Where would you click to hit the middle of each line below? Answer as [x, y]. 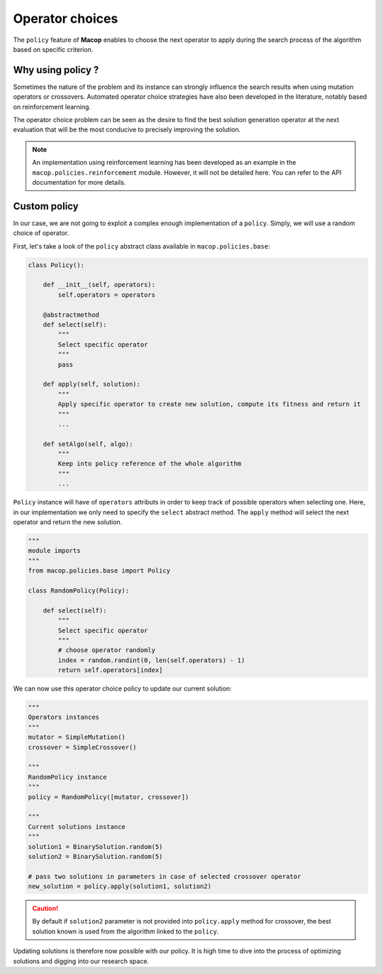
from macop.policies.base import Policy [99, 571]
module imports [54, 551]
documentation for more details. [79, 182]
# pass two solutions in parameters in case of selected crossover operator [165, 876]
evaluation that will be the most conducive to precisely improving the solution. [127, 130]
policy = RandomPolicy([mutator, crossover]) [109, 797]
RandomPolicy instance [67, 777]
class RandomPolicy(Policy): [79, 590]
